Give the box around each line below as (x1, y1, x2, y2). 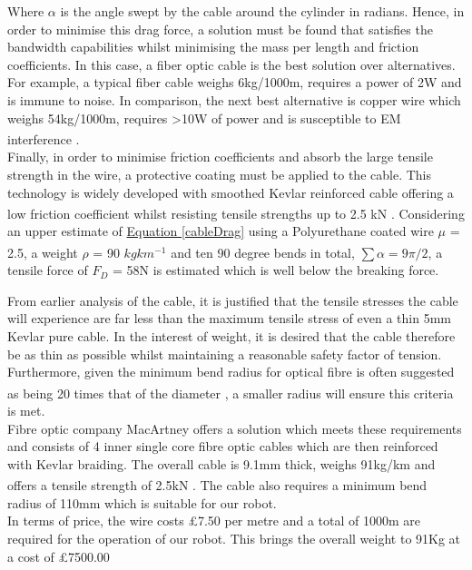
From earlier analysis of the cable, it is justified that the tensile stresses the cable (7, 290, 458, 310)
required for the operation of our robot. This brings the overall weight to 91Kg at (7, 528, 461, 547)
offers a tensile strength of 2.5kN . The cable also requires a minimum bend (7, 476, 428, 495)
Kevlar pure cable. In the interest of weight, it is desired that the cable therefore (7, 327, 456, 346)
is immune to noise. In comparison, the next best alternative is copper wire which (7, 90, 461, 109)
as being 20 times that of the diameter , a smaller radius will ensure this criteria (7, 383, 454, 402)
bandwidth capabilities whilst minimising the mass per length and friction (7, 37, 419, 56)
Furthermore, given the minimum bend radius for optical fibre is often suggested (7, 362, 455, 381)
